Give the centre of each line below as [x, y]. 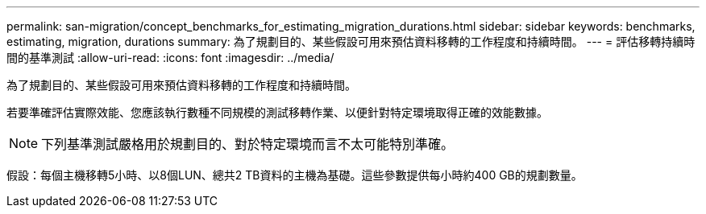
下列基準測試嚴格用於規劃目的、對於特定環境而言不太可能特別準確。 [248, 144]
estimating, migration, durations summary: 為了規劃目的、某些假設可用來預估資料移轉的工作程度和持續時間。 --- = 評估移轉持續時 [351, 41]
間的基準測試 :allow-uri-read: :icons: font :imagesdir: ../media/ [170, 58]
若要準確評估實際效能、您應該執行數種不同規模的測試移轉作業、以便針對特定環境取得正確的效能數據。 [277, 112]
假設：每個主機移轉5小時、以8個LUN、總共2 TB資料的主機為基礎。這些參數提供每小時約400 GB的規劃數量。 [295, 175]
